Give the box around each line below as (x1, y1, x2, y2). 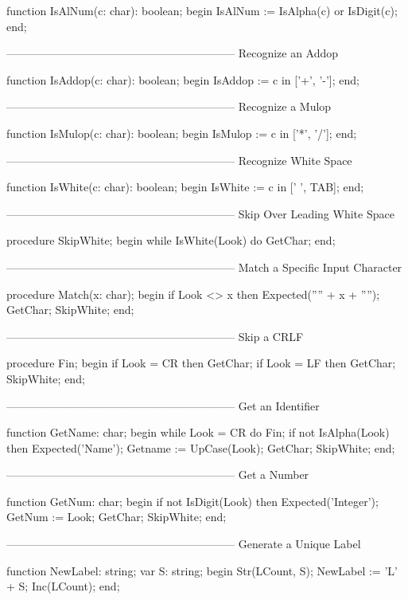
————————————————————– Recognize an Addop (6, 45, 339, 61)
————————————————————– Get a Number (6, 466, 309, 483)
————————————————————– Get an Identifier (6, 397, 320, 414)
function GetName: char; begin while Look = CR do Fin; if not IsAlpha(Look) (6, 424, 390, 441)
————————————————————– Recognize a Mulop (6, 98, 332, 115)
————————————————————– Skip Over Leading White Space (6, 205, 394, 222)
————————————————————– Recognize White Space (6, 151, 352, 168)
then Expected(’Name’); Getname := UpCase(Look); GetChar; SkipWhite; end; (6, 439, 395, 456)
